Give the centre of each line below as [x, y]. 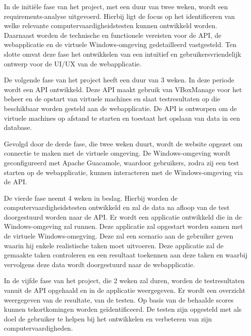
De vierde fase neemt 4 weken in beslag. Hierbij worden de [91, 198]
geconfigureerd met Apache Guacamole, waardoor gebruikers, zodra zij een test [122, 162]
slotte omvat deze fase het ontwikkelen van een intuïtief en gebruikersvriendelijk [123, 54]
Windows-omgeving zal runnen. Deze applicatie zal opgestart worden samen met [124, 226]
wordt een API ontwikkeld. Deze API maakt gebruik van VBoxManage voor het [123, 89]
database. [18, 127]
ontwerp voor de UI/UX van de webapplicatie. [73, 63]
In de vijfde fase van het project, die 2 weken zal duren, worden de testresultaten [124, 280]
